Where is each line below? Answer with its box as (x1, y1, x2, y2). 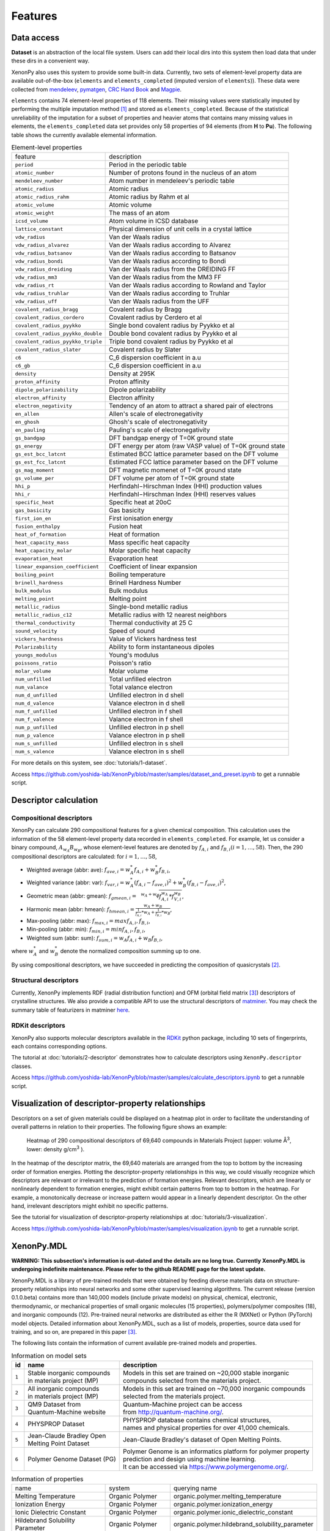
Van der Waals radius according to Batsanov (109, 249, 237, 257)
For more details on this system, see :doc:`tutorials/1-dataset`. (11, 759, 167, 767)
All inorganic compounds (28, 1385, 100, 1393)
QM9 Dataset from (28, 1400, 81, 1409)
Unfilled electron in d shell (109, 691, 185, 699)
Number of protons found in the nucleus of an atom (109, 168, 257, 177)
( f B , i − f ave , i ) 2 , (186, 878, 226, 887)
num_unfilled (15, 675, 51, 682)
